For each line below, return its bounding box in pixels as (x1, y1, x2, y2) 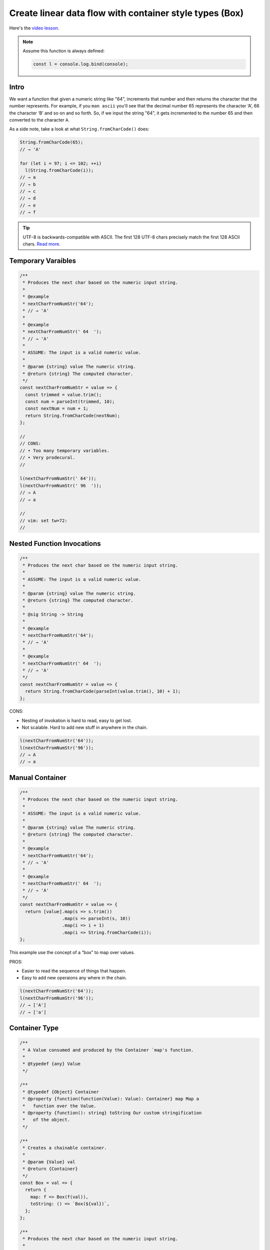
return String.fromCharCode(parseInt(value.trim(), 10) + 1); (25, 688, 181, 694)
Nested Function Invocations (9, 539, 101, 547)
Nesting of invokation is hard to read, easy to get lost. (21, 717, 132, 723)
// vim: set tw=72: (19, 517, 67, 523)
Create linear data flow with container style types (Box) (9, 7, 244, 18)
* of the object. (22, 1117, 70, 1122)
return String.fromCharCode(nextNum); (25, 412, 120, 418)
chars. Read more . (22, 241, 61, 247)
